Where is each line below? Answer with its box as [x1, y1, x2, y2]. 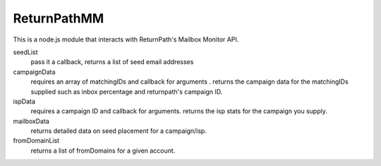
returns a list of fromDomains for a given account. [30, 146, 176, 155]
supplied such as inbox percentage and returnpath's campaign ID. [30, 87, 223, 96]
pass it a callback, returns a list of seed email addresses [30, 58, 194, 66]
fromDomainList [13, 136, 60, 145]
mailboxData [13, 117, 49, 125]
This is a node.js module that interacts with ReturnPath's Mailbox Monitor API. [13, 35, 239, 44]
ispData [13, 97, 35, 106]
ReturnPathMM [13, 11, 104, 26]
